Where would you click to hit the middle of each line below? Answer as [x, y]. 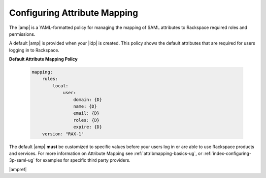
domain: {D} [88, 100]
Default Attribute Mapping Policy [43, 59]
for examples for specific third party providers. [83, 160]
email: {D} [86, 113]
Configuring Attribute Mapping [74, 13]
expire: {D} [88, 127]
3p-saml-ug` [22, 160]
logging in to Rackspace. [34, 50]
